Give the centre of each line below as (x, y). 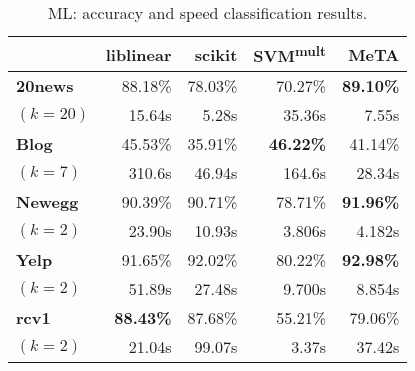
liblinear (138, 54)
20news (45, 86)
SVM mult (289, 54)
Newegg (47, 202)
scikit (216, 54)
